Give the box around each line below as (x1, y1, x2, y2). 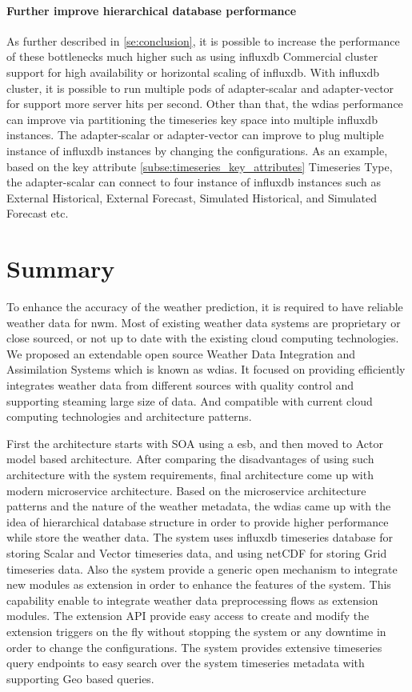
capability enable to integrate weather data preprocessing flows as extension (6, 591, 378, 608)
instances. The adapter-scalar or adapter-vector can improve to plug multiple (6, 126, 384, 143)
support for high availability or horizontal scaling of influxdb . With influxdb (6, 63, 379, 80)
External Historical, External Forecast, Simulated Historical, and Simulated (6, 189, 378, 206)
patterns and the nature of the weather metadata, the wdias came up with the (6, 498, 391, 514)
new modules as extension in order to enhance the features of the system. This (6, 576, 391, 593)
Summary (6, 252, 115, 285)
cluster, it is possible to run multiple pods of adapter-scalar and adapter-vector (6, 79, 394, 96)
